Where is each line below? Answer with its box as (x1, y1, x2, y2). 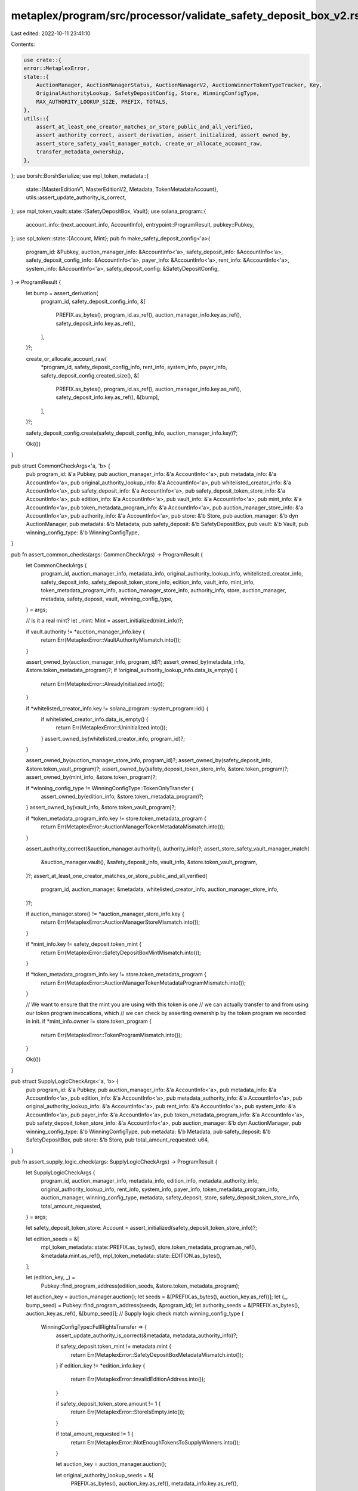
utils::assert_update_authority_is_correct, (26, 194, 126, 201)
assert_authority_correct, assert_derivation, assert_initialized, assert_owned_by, (36, 132, 292, 138)
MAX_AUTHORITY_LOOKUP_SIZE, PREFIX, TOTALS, (36, 98, 169, 105)
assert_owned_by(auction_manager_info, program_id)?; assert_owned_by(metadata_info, (26, 658, 245, 665)
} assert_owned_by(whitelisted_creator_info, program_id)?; (41, 735, 185, 742)
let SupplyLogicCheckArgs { (26, 1169, 95, 1176)
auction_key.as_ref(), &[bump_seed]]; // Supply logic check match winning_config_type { (26, 1310, 244, 1317)
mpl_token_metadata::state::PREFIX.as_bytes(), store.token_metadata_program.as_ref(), (41, 1243, 257, 1251)
